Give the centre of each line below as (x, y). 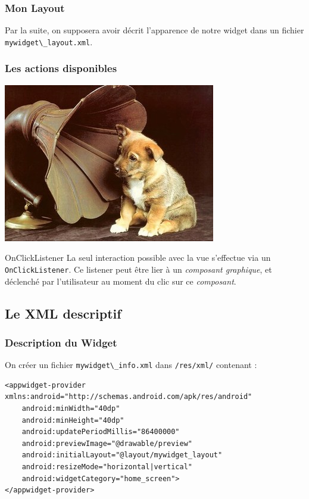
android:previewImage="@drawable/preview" (107, 443)
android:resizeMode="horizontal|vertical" (107, 467)
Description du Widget (61, 342)
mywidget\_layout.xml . (49, 41)
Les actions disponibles (61, 68)
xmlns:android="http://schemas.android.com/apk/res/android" (129, 397)
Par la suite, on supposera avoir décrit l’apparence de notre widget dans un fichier (154, 30)
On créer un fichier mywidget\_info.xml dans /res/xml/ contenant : (131, 365)
